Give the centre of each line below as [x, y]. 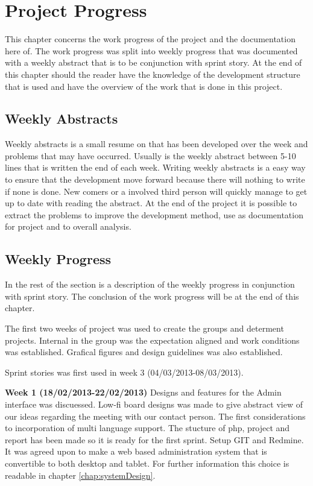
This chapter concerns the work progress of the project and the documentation [150, 39]
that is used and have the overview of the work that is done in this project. [144, 86]
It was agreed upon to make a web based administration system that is [136, 451]
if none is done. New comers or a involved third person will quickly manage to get [156, 191]
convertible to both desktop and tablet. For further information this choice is [147, 463]
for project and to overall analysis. [68, 226]
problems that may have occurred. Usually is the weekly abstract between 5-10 [150, 155]
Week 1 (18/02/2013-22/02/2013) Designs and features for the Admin [143, 392]
